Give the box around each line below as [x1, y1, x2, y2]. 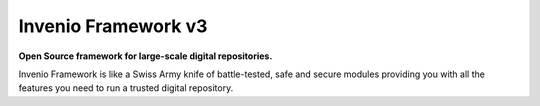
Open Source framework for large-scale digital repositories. [18, 50, 273, 62]
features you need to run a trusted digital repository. [18, 82, 234, 94]
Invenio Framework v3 [18, 15, 208, 37]
